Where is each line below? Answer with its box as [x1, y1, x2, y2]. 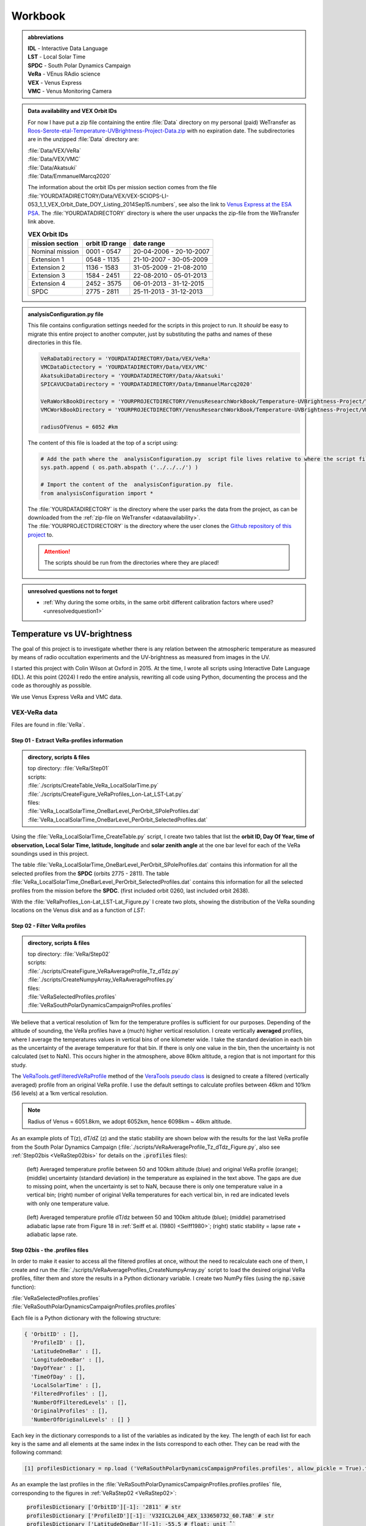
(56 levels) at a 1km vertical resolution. [11, 1090, 108, 1097]
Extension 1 [31, 255, 64, 264]
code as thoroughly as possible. [11, 682, 91, 689]
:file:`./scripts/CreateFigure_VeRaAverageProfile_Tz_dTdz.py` [27, 967, 180, 975]
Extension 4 [31, 279, 66, 287]
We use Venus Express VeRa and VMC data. [11, 693, 123, 700]
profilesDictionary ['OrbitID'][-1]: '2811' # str [26, 1503, 181, 1511]
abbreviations [27, 34, 64, 41]
